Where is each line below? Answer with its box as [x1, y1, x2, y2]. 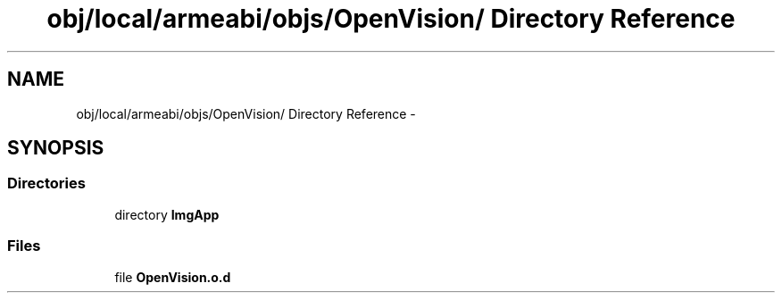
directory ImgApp [114, 206, 220, 222]
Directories [7, 174, 86, 193]
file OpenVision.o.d [114, 269, 231, 285]
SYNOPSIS [7, 137, 104, 160]
